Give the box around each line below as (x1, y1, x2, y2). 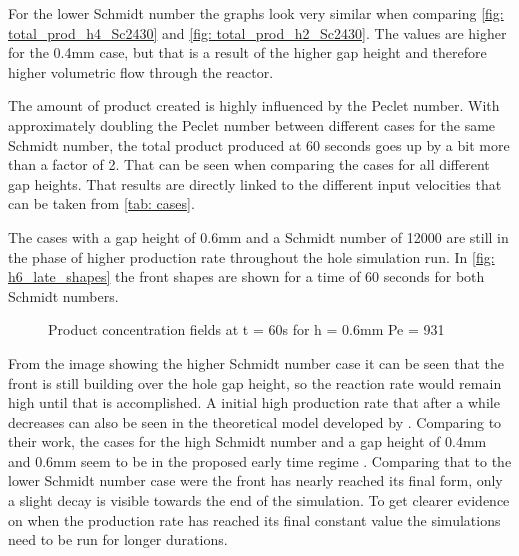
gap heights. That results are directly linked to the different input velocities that (8, 173, 502, 194)
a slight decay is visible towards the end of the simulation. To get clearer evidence (8, 490, 510, 511)
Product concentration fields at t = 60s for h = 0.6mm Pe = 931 (48, 319, 445, 340)
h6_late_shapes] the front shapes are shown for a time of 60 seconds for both (8, 266, 485, 287)
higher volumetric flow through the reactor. (8, 61, 274, 82)
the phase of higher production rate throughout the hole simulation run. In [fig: (8, 246, 495, 267)
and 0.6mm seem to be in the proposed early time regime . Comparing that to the (8, 450, 512, 471)
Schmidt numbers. (8, 285, 119, 306)
